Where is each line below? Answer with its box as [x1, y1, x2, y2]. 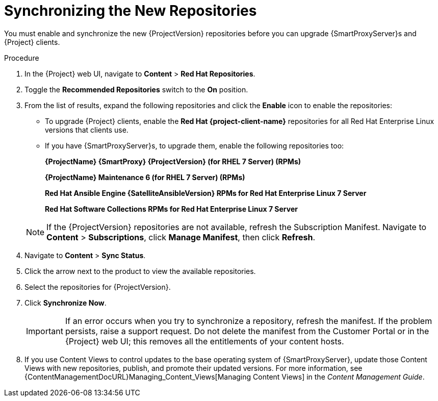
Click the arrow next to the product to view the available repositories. [24, 266, 256, 275]
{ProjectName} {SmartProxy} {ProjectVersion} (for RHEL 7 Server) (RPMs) [45, 157, 301, 166]
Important [26, 325, 63, 336]
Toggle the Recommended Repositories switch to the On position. [24, 85, 248, 94]
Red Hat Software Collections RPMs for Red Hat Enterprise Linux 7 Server [45, 204, 298, 213]
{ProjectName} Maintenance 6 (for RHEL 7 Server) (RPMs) [45, 172, 245, 182]
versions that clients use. [45, 125, 128, 134]
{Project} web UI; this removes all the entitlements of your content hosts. [65, 336, 344, 346]
